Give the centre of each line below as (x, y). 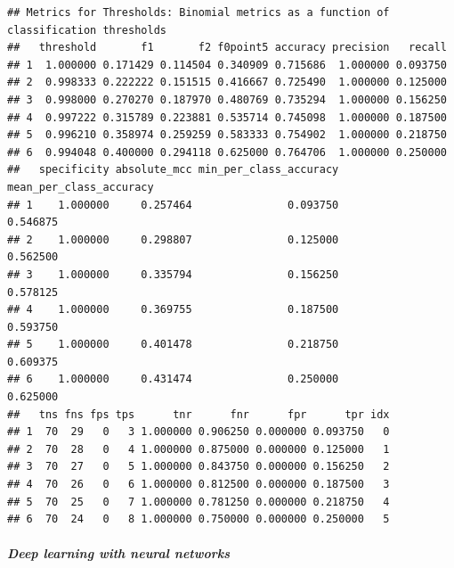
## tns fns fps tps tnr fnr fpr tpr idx (199, 414)
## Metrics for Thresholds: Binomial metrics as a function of (199, 12)
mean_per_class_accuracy (81, 187)
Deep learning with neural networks (119, 553)
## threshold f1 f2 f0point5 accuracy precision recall (227, 48)
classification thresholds (87, 30)
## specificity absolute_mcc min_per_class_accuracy (173, 170)
